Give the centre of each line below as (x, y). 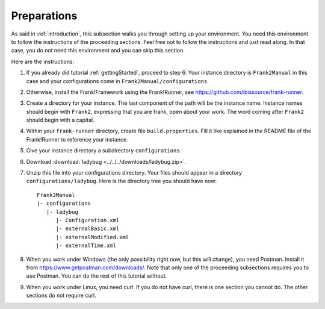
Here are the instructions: (43, 61)
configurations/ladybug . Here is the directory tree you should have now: (121, 181)
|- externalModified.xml (92, 237)
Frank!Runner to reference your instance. (77, 139)
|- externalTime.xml (86, 246)
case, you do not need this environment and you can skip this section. (98, 51)
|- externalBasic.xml (88, 229)
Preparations (44, 16)
